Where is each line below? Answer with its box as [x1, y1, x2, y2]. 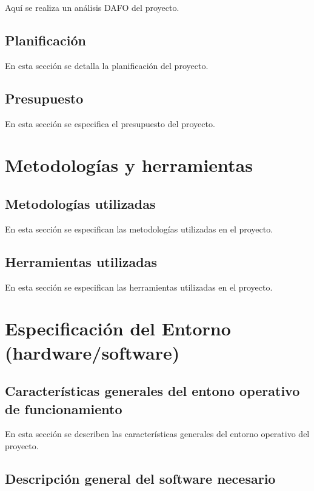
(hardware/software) [5, 340, 180, 364]
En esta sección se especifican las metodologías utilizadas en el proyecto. [5, 222, 273, 235]
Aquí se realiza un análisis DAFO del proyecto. [5, 1, 179, 13]
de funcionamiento [5, 399, 122, 418]
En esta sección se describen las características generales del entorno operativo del [5, 427, 310, 440]
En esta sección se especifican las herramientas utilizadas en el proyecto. [5, 280, 273, 293]
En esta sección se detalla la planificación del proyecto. [5, 59, 209, 71]
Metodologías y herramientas [5, 153, 253, 177]
